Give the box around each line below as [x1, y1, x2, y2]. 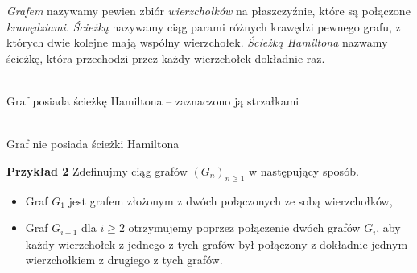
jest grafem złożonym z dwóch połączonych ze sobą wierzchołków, [68, 192, 393, 209]
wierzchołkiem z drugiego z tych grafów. [25, 251, 223, 268]
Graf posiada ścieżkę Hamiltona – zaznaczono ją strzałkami [6, 92, 299, 109]
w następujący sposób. [249, 162, 359, 179]
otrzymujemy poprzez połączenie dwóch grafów [128, 219, 361, 236]
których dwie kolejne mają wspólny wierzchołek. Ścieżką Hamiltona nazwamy [6, 34, 388, 51]
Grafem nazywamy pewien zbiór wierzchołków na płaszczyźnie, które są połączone [6, 2, 411, 19]
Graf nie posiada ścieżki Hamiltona [6, 135, 180, 152]
